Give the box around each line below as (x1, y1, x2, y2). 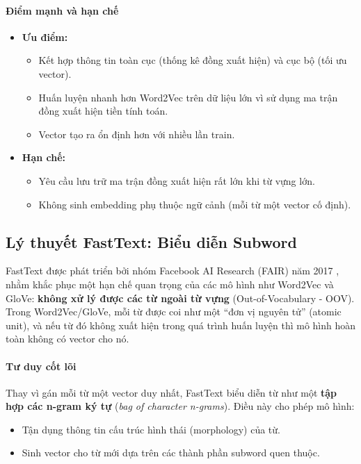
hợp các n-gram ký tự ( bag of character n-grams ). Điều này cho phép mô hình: (6, 399, 355, 413)
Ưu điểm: (22, 29, 68, 44)
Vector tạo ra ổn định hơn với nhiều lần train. (38, 126, 235, 141)
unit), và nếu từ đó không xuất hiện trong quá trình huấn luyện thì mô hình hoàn (6, 317, 356, 332)
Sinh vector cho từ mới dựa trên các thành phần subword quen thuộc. (22, 445, 320, 460)
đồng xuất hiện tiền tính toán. (38, 103, 168, 118)
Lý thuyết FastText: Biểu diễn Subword (6, 231, 297, 252)
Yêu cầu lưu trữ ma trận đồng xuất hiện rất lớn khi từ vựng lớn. (38, 173, 315, 188)
